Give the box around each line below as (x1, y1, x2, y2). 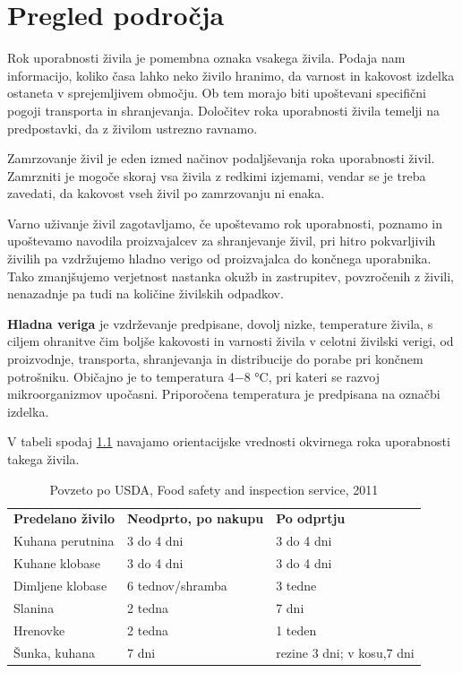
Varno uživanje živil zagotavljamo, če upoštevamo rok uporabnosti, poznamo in (7, 213, 443, 232)
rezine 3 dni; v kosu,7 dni (276, 643, 415, 661)
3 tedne (276, 575, 317, 594)
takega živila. (7, 450, 80, 468)
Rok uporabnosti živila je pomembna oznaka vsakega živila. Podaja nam (7, 48, 406, 67)
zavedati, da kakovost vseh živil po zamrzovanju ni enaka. (7, 184, 325, 203)
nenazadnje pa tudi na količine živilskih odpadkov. (7, 284, 284, 303)
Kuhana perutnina (13, 531, 115, 550)
